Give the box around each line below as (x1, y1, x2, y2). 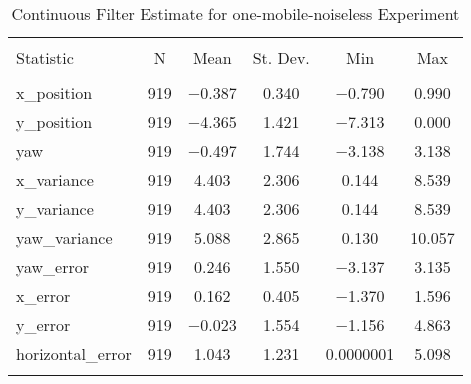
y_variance (16, 197, 94, 220)
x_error (16, 284, 71, 307)
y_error (16, 313, 71, 336)
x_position (16, 81, 93, 104)
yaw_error (16, 255, 90, 278)
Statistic (16, 46, 74, 69)
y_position (16, 110, 93, 133)
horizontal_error (16, 342, 132, 365)
